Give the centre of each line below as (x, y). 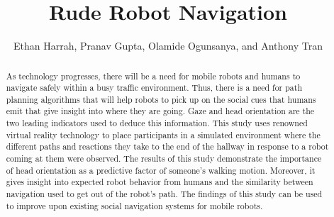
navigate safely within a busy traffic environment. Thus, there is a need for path (154, 88)
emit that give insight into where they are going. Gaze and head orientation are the (160, 111)
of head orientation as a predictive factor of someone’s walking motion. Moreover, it (161, 170)
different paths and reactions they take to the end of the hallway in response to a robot (167, 146)
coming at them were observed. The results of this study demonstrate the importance (164, 158)
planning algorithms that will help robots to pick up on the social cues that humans (161, 99)
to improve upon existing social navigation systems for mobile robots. (134, 205)
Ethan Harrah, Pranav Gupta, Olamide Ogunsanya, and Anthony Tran (168, 46)
